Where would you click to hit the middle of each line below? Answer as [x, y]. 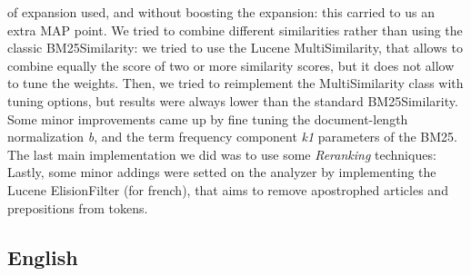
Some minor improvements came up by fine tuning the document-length [208, 118]
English [43, 256]
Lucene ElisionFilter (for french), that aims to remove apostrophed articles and [228, 189]
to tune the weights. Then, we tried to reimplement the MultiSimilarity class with [235, 83]
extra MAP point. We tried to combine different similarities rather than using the [235, 30]
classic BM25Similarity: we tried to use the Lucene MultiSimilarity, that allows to [235, 48]
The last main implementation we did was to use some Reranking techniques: [222, 154]
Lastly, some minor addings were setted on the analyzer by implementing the [222, 172]
